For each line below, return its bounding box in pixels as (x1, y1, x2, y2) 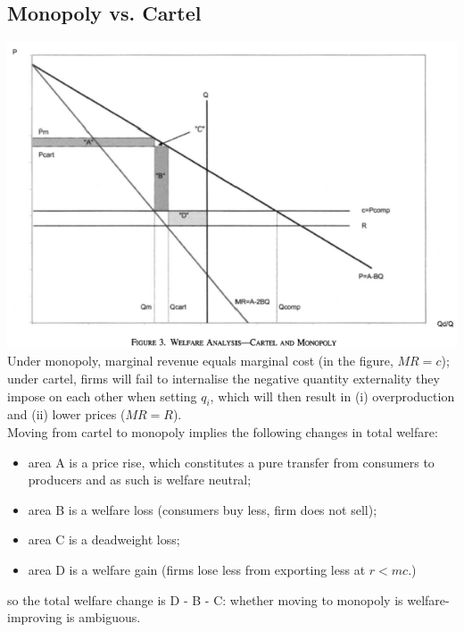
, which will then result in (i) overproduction (210, 386, 455, 405)
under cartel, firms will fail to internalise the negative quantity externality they (7, 369, 440, 388)
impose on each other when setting (7, 386, 197, 405)
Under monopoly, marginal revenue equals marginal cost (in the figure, (7, 351, 394, 370)
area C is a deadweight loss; (28, 530, 180, 549)
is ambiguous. (66, 608, 141, 627)
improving (7, 608, 62, 627)
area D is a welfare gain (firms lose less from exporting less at (28, 560, 366, 579)
